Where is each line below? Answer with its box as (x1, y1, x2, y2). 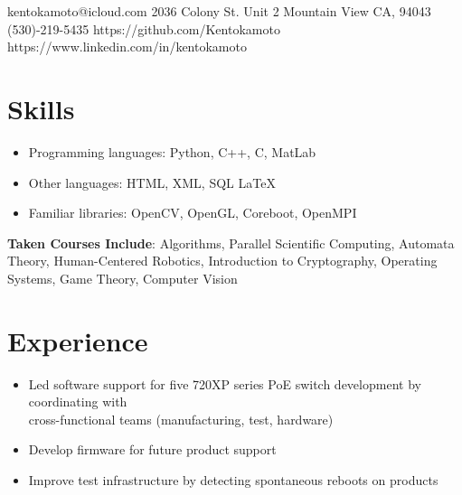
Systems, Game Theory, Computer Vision (7, 268, 238, 287)
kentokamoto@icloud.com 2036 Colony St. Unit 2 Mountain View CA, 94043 (7, 2, 431, 20)
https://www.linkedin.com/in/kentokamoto (7, 37, 247, 56)
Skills (7, 89, 75, 126)
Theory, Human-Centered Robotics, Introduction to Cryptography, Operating (7, 251, 438, 270)
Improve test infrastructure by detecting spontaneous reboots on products (28, 470, 438, 489)
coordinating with (28, 392, 127, 411)
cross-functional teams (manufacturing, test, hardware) (28, 409, 334, 428)
